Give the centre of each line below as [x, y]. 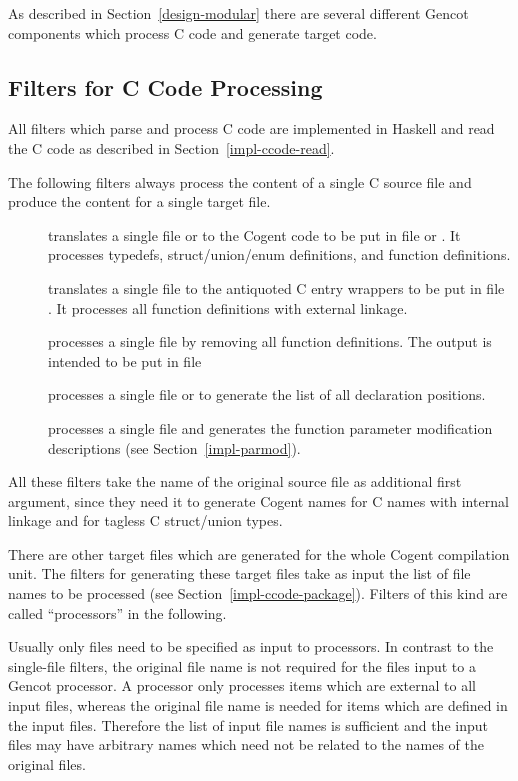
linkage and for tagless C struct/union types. [145, 520]
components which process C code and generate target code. [192, 32]
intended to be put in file [125, 360]
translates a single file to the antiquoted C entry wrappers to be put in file [276, 287]
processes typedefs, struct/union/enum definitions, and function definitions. [279, 254]
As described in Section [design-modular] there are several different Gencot [238, 13]
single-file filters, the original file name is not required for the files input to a [242, 665]
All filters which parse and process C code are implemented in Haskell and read [251, 128]
